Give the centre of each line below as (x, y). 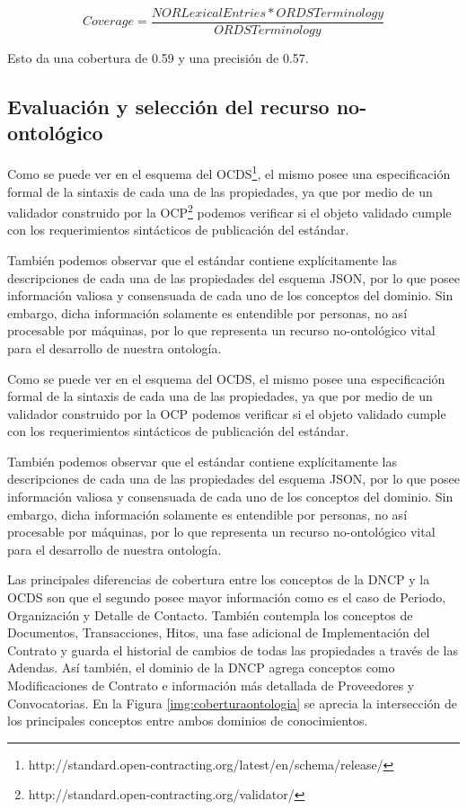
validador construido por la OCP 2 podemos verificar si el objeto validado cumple (229, 211)
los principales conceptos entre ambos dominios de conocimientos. (188, 721)
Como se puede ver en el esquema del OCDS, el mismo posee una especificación (226, 378)
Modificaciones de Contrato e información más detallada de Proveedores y (211, 685)
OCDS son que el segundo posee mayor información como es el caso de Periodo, (227, 597)
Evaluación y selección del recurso (168, 107)
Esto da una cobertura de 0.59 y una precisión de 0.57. (158, 58)
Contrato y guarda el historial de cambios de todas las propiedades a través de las (233, 650)
